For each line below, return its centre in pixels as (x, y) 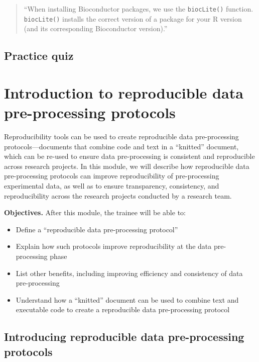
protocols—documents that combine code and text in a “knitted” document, (121, 146)
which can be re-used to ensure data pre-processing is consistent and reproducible (129, 156)
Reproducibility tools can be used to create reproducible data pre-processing (121, 136)
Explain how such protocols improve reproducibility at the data (114, 246)
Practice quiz (39, 56)
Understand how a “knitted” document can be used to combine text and (127, 299)
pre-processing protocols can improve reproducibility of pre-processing (112, 176)
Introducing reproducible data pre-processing (124, 337)
